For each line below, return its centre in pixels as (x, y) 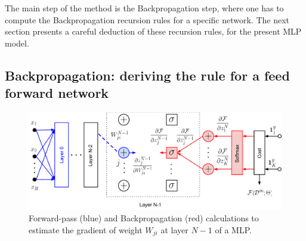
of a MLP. (233, 229)
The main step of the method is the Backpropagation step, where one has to (144, 8)
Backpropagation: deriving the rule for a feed (147, 75)
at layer (174, 229)
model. (17, 43)
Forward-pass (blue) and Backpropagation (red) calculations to (144, 218)
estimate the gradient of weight (86, 229)
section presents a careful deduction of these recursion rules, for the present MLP (153, 31)
